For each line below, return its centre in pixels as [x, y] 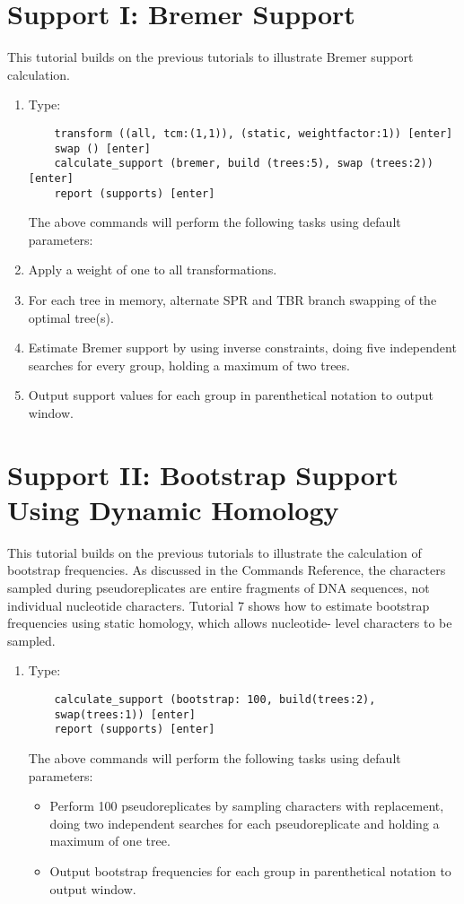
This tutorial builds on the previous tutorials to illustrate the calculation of [214, 552]
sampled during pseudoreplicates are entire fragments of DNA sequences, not [219, 588]
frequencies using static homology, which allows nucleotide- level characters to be [230, 623]
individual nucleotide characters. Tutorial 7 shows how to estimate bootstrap [219, 605]
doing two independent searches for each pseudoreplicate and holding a [245, 823]
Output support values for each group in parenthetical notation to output [231, 395]
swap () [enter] [102, 148]
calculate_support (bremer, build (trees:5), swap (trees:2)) [244, 164]
